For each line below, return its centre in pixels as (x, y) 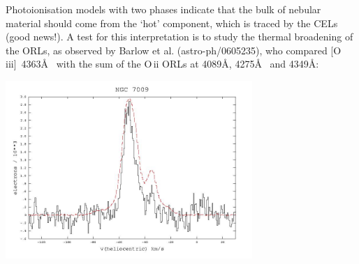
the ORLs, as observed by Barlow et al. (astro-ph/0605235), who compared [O (174, 50)
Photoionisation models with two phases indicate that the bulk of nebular (163, 9)
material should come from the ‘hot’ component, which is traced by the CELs (172, 23)
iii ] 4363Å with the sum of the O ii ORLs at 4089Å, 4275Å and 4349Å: (162, 64)
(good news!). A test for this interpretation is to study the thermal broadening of (179, 37)
